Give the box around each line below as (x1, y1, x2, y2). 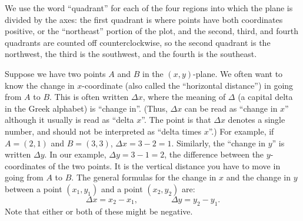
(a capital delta (238, 91, 293, 103)
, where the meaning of (142, 91, 226, 103)
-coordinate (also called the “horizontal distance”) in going (82, 79, 294, 91)
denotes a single (228, 113, 285, 126)
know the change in (5, 79, 75, 91)
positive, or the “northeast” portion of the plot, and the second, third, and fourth (5, 25, 299, 37)
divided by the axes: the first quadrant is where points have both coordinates (5, 13, 283, 25)
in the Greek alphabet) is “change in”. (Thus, (5, 102, 168, 114)
